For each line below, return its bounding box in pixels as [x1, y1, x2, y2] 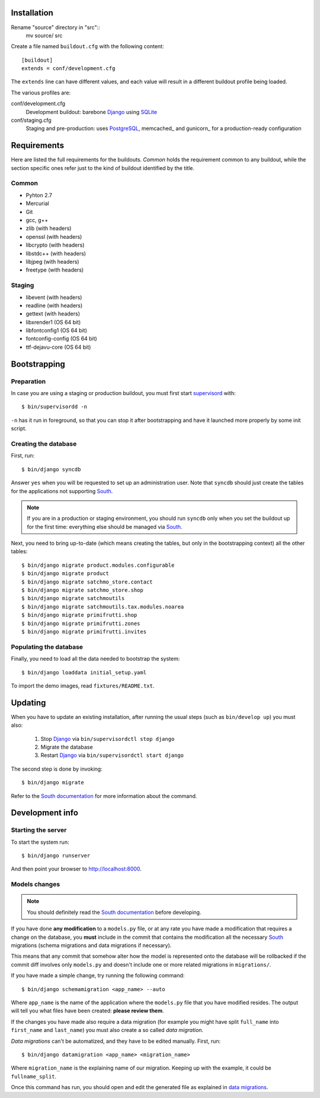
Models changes [11, 880, 60, 888]
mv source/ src [25, 31, 63, 39]
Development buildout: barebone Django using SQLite [25, 108, 157, 115]
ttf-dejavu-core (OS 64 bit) [25, 343, 91, 351]
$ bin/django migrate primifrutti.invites [21, 628, 147, 635]
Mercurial [25, 200, 50, 207]
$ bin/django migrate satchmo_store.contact [21, 578, 153, 585]
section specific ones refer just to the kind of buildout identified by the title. [11, 164, 195, 172]
